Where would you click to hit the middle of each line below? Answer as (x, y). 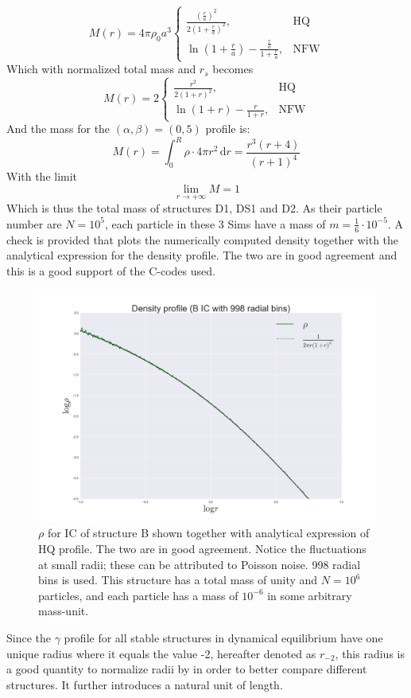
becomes (233, 69)
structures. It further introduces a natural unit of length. (145, 684)
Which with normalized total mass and (101, 69)
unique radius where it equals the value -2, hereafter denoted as (161, 653)
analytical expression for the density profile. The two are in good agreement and (202, 255)
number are (34, 223)
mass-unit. (64, 611)
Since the (29, 638)
